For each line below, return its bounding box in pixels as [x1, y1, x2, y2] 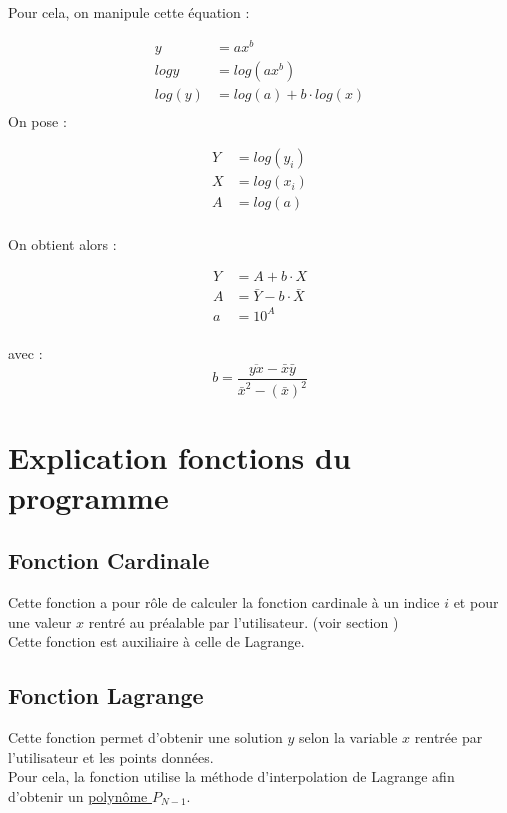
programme [8, 476, 169, 517]
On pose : [8, 110, 67, 131]
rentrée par [414, 726, 483, 747]
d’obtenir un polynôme [8, 785, 148, 806]
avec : [8, 342, 43, 363]
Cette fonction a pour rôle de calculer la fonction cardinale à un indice [8, 591, 440, 612]
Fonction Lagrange [8, 680, 204, 711]
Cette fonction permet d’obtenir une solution [8, 726, 283, 747]
